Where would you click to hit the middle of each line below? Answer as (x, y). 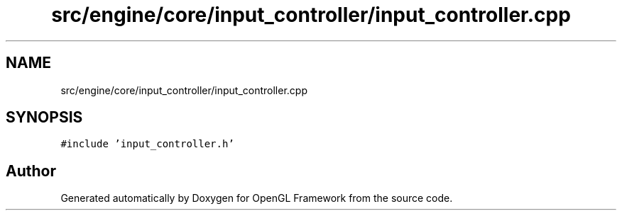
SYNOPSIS (44, 118)
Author (31, 171)
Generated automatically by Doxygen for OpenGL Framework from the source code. (257, 198)
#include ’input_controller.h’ (147, 144)
